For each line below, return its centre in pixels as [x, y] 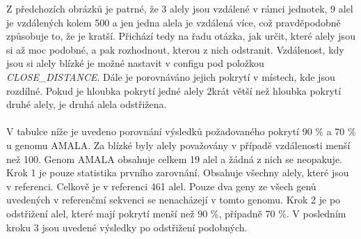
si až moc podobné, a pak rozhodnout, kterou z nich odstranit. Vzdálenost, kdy [175, 49]
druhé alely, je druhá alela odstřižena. [87, 104]
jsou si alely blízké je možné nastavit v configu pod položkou [135, 63]
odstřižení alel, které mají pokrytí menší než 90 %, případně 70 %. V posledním [176, 213]
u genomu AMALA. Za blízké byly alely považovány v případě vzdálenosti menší [178, 145]
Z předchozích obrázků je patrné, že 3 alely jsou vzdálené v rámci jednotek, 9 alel [180, 8]
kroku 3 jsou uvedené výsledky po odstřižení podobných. [127, 227]
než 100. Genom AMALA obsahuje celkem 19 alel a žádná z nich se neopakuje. [174, 159]
